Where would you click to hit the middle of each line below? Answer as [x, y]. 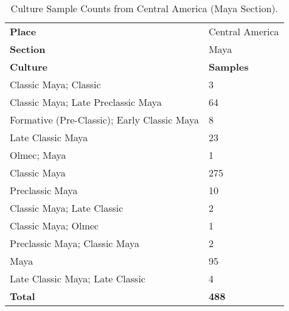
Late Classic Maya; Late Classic [78, 278]
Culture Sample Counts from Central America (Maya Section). [144, 8]
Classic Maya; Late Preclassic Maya [86, 102]
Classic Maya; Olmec [54, 225]
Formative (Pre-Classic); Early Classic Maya [104, 120]
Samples [228, 67]
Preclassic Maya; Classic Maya [75, 243]
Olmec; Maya [38, 155]
